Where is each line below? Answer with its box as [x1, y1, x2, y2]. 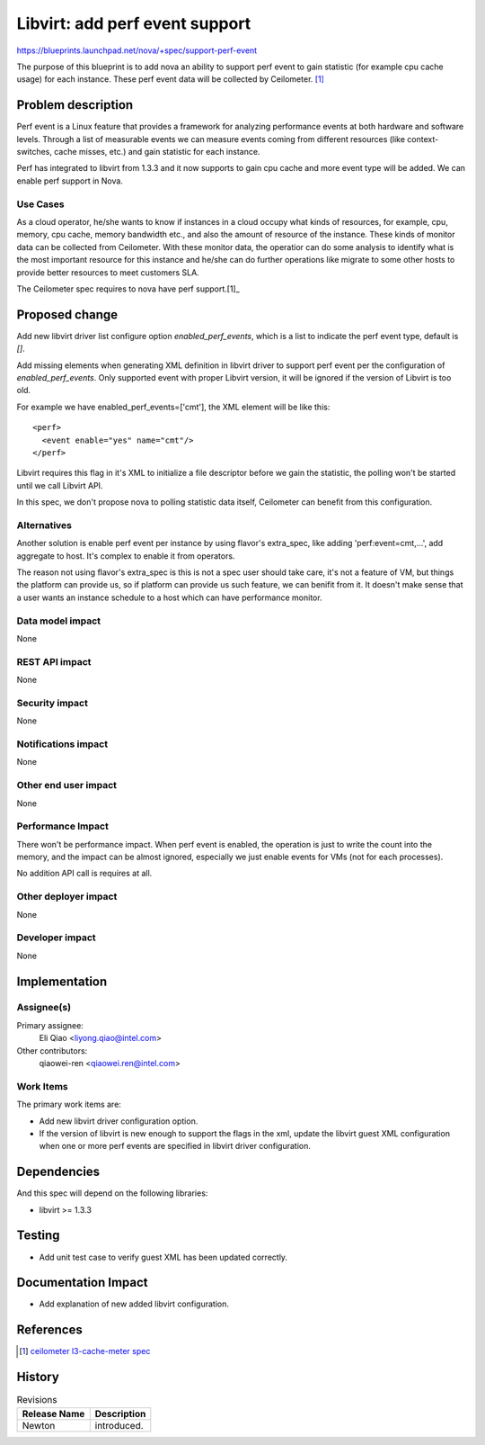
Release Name [22, 1407, 85, 1420]
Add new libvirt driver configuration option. [39, 1116, 198, 1126]
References [16, 1323, 83, 1338]
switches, [16, 147, 53, 157]
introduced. [94, 1419, 144, 1432]
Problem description [16, 97, 134, 112]
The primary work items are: [16, 1099, 121, 1110]
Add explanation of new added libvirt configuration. [39, 1298, 229, 1309]
